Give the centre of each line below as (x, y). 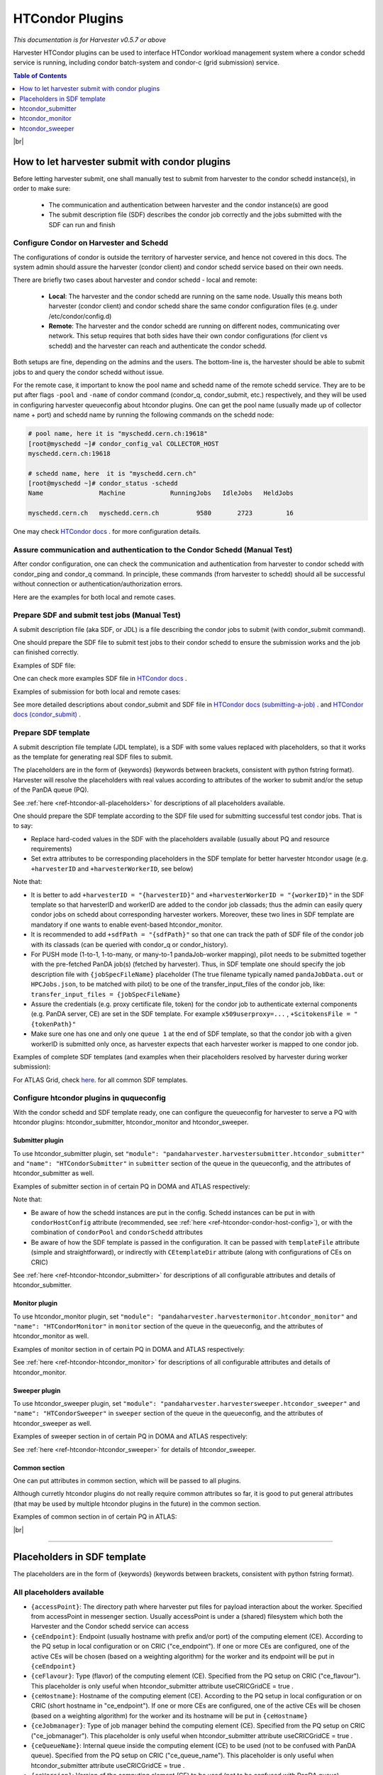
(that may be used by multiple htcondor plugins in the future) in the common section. (137, 1503)
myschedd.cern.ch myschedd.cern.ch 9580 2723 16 (161, 513)
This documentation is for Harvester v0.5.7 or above (90, 40)
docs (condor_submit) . (47, 714)
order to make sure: (42, 189)
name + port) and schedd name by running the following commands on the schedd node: (144, 415)
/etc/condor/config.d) (80, 316)
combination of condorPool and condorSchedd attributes (117, 1233)
